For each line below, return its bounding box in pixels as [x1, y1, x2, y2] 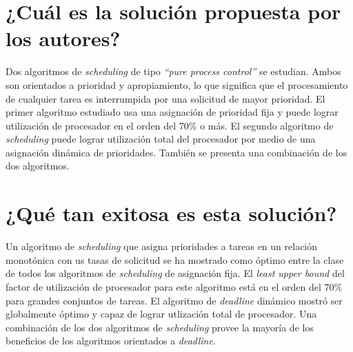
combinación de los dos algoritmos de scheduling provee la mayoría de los [6, 320, 314, 334]
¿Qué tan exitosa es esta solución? [6, 199, 337, 227]
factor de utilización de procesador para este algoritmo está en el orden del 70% [6, 279, 343, 293]
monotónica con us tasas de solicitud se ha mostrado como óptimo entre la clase [6, 252, 344, 267]
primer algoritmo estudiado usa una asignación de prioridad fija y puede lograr [6, 105, 339, 119]
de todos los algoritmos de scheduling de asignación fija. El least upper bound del [6, 266, 345, 280]
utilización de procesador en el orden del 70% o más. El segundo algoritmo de [6, 118, 334, 132]
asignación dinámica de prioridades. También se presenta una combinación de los [6, 145, 347, 159]
